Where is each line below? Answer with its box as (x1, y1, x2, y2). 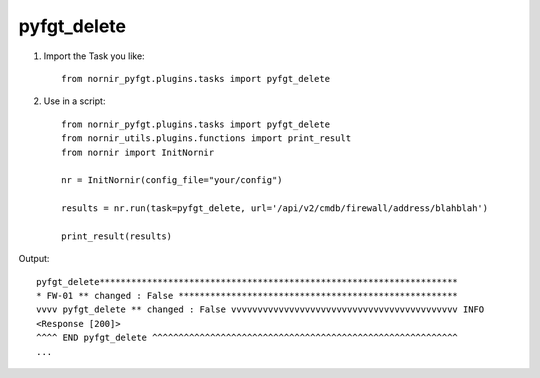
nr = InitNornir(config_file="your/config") (61, 175, 284, 186)
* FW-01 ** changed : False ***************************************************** (36, 290, 459, 302)
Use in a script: (43, 95, 106, 107)
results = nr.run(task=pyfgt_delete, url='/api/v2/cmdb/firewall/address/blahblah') (61, 203, 489, 214)
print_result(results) (61, 230, 173, 242)
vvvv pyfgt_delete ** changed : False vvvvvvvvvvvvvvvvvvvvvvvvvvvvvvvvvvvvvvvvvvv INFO (36, 304, 485, 315)
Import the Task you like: (43, 50, 145, 62)
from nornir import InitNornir (61, 146, 215, 158)
